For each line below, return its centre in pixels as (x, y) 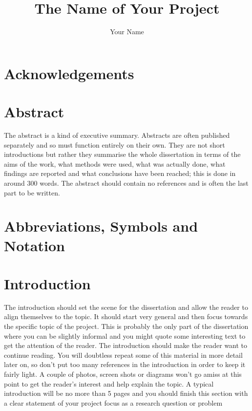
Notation (34, 245)
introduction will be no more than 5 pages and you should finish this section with (126, 393)
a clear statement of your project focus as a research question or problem (113, 402)
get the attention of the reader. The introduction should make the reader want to (126, 345)
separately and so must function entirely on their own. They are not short (115, 144)
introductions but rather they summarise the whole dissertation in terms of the (122, 154)
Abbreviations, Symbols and (101, 226)
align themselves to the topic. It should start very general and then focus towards (126, 316)
